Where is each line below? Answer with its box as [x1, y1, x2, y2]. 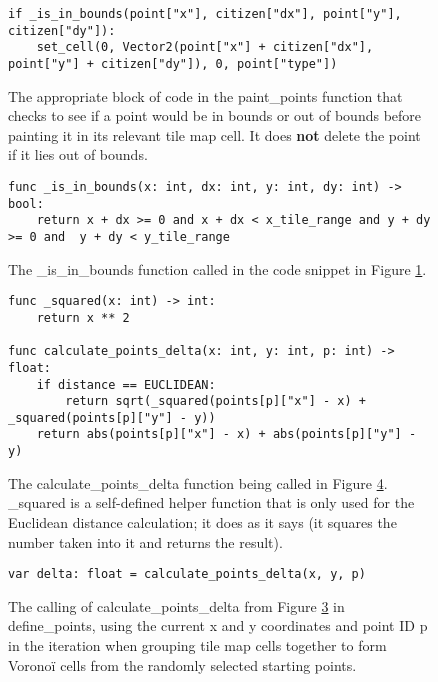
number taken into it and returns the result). [8, 531, 283, 552]
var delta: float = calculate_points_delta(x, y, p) [8, 567, 366, 582]
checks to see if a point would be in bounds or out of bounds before [8, 105, 422, 126]
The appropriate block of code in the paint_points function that [8, 85, 403, 106]
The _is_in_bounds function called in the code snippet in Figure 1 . [8, 258, 427, 279]
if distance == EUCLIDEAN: [36, 377, 216, 392]
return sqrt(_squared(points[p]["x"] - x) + [65, 394, 366, 409]
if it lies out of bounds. [8, 144, 148, 165]
